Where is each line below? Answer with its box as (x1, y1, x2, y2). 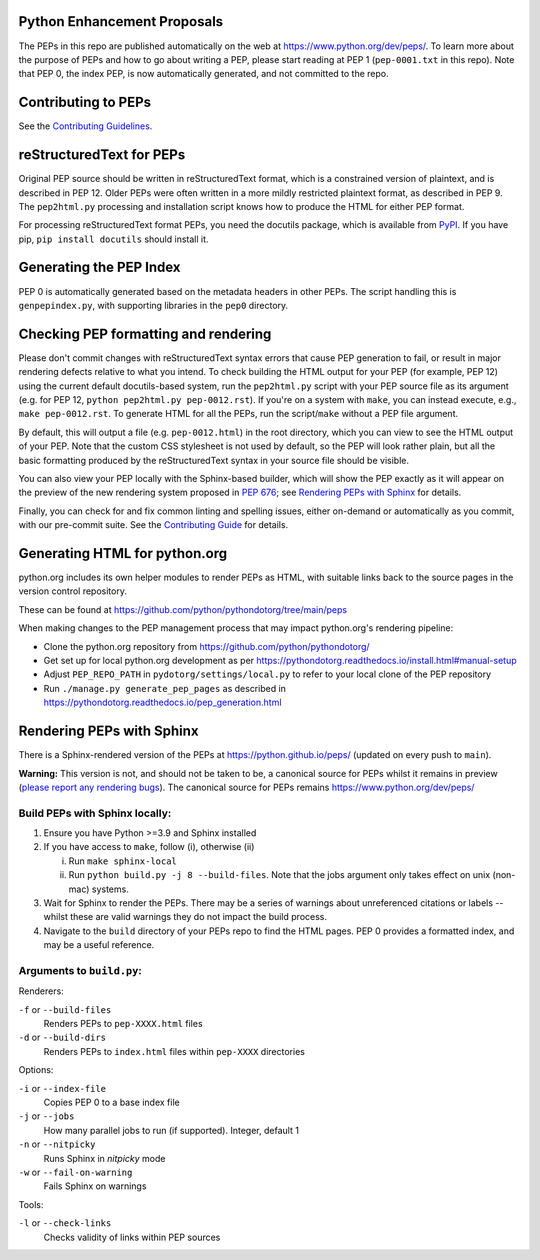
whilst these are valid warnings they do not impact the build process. (43, 911, 327, 923)
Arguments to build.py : (18, 963, 142, 977)
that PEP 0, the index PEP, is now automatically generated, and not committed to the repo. (18, 68, 389, 80)
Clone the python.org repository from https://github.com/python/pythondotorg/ (43, 640, 370, 652)
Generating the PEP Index (18, 259, 181, 276)
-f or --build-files (18, 1003, 112, 1015)
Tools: (18, 1198, 44, 1210)
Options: (18, 1064, 54, 1076)
